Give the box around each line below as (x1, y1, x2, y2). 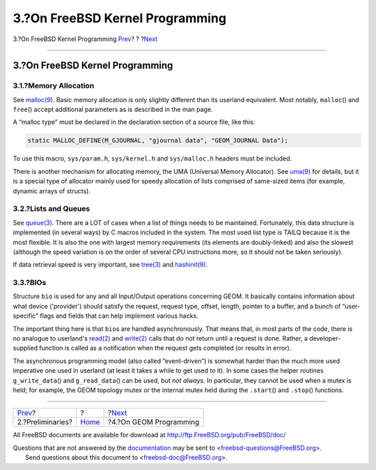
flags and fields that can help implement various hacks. (39, 311, 198, 320)
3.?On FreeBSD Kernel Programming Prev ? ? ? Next (13, 35, 158, 43)
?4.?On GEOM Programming (108, 417, 200, 427)
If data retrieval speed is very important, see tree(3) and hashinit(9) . (13, 261, 208, 269)
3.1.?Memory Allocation (13, 81, 95, 90)
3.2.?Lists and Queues (13, 204, 91, 213)
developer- (308, 334, 341, 343)
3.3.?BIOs (13, 278, 47, 288)
